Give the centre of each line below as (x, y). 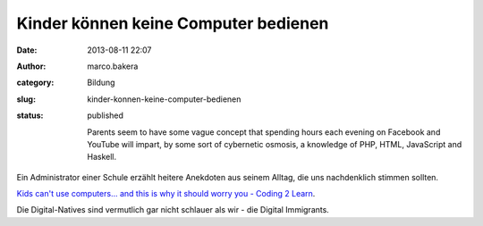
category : (35, 83)
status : (30, 115)
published (106, 115)
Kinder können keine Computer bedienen (173, 23)
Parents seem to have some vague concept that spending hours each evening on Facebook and (264, 132)
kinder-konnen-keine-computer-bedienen (164, 99)
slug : (26, 99)
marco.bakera (113, 66)
